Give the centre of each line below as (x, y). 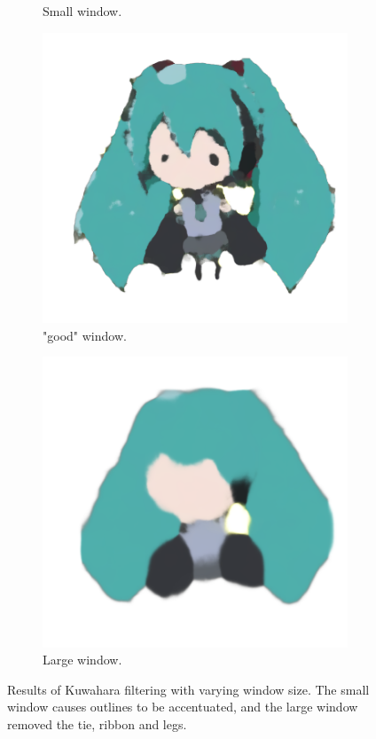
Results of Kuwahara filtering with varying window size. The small (188, 689)
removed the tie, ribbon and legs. (97, 724)
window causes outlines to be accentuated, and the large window (183, 707)
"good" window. (85, 335)
